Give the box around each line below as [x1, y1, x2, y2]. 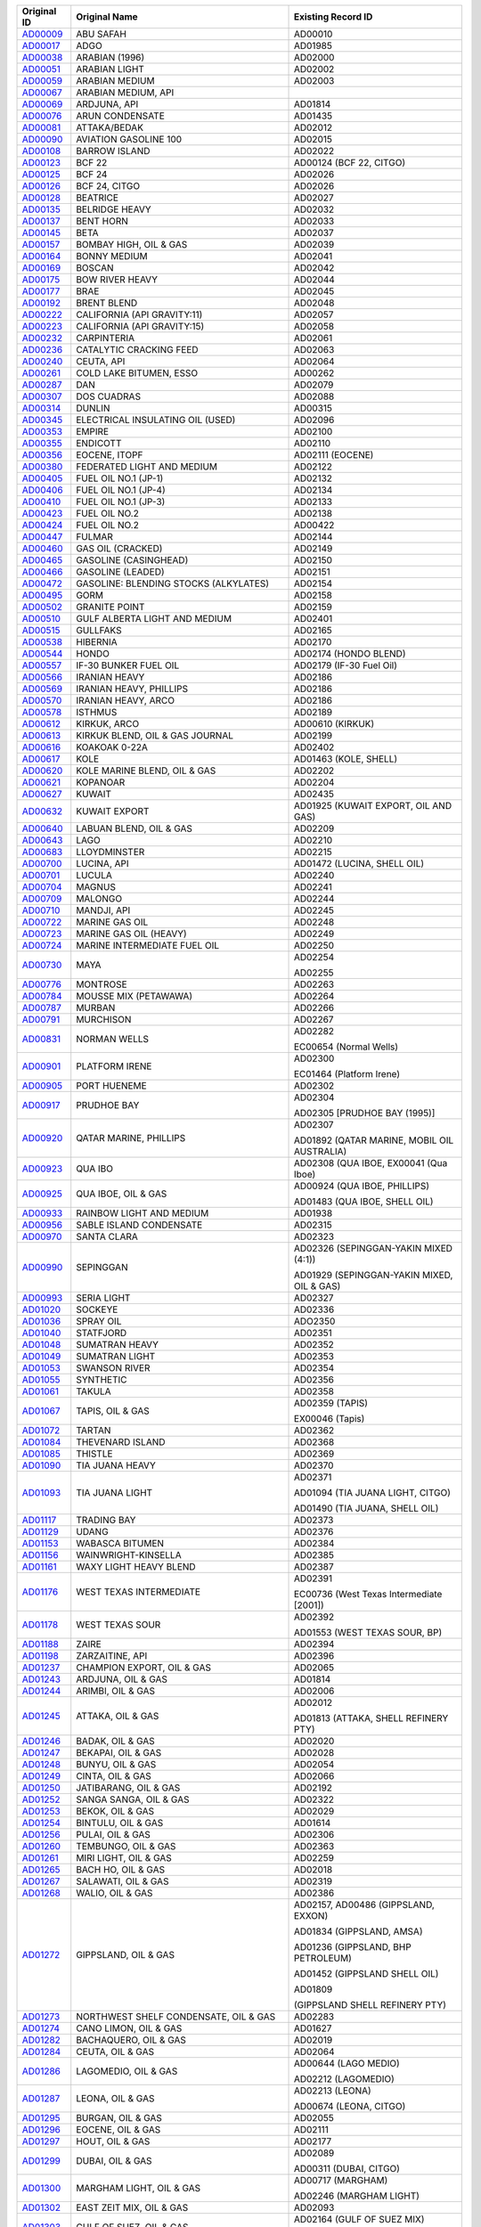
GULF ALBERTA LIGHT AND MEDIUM [76, 613, 232, 624]
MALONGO [76, 893, 123, 904]
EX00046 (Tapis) [293, 1413, 365, 1424]
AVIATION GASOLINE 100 [76, 134, 183, 145]
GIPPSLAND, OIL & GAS [76, 1949, 175, 1961]
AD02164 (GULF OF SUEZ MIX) [293, 2214, 425, 2225]
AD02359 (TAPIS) [293, 1397, 369, 1409]
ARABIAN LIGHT [76, 63, 144, 75]
